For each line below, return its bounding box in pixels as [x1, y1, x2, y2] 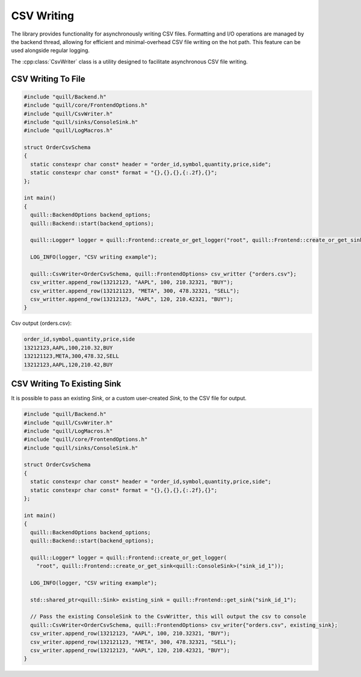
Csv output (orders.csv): [11, 320, 72, 327]
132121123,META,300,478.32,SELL [23, 353, 120, 360]
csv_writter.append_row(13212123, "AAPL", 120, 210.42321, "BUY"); [30, 296, 233, 303]
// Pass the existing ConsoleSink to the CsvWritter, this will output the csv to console [30, 613, 306, 620]
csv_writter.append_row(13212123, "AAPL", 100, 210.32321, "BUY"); [30, 279, 233, 286]
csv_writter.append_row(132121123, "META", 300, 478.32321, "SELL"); [30, 287, 240, 294]
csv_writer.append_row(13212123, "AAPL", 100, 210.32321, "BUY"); [30, 630, 230, 637]
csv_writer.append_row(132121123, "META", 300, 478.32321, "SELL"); [30, 638, 237, 645]
